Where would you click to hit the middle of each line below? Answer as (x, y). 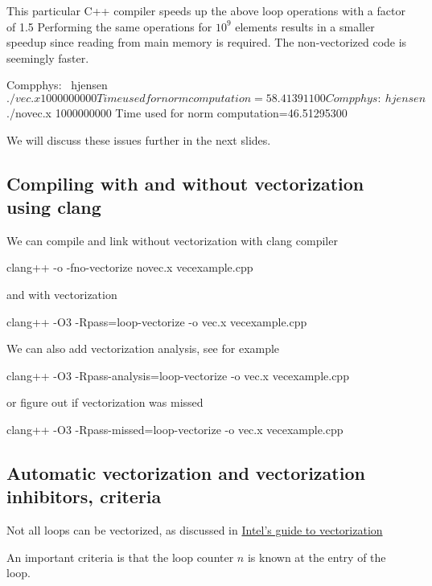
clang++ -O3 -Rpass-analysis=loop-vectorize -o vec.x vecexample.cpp (178, 375)
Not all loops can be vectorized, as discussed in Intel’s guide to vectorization (195, 530)
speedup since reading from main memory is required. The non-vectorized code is (207, 42)
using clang (54, 206)
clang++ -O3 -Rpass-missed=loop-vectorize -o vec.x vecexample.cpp (175, 429)
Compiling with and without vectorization (185, 183)
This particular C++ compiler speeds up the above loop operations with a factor (206, 10)
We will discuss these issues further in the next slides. (139, 139)
